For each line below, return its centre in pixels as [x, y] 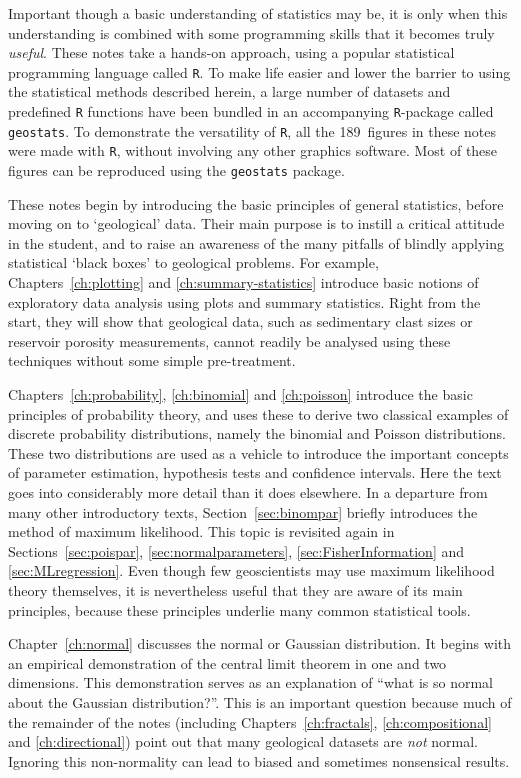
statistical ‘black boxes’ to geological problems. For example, [193, 262]
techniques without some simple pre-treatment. [152, 360]
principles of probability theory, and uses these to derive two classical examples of [258, 413]
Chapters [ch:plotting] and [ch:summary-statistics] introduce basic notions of [243, 282]
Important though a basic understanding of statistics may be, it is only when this [258, 13]
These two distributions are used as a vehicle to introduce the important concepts [258, 452]
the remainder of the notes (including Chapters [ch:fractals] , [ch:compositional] [250, 721]
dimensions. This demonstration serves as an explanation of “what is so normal [250, 682]
